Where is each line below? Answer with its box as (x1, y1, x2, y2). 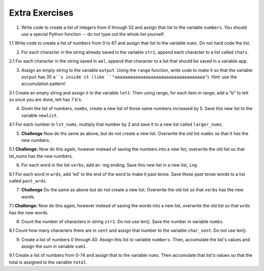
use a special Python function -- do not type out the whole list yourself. (21, 31, 165, 37)
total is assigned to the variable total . (9, 259, 88, 265)
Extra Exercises (9, 7, 73, 18)
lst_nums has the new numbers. (9, 153, 73, 159)
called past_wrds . (9, 178, 47, 183)
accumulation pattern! (21, 81, 66, 87)
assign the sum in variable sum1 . (21, 244, 87, 249)
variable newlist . (21, 113, 58, 118)
